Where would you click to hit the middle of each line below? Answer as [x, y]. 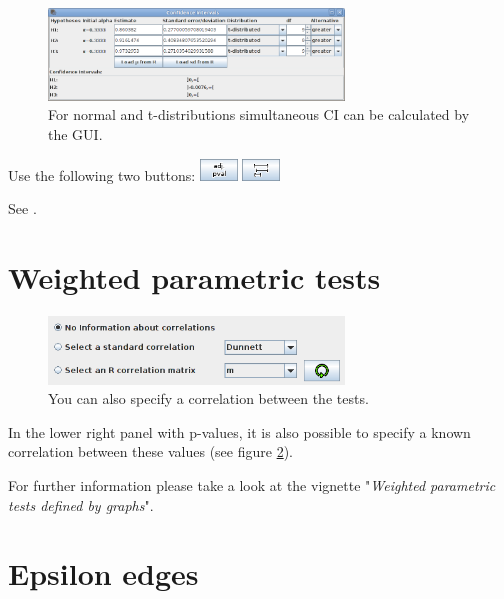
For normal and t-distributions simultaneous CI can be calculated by [259, 114]
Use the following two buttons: [102, 174]
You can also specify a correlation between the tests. [208, 398]
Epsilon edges [103, 573]
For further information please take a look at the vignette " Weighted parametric [252, 485]
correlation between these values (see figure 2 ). [150, 451]
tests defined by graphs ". [81, 504]
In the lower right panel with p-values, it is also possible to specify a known [239, 431]
